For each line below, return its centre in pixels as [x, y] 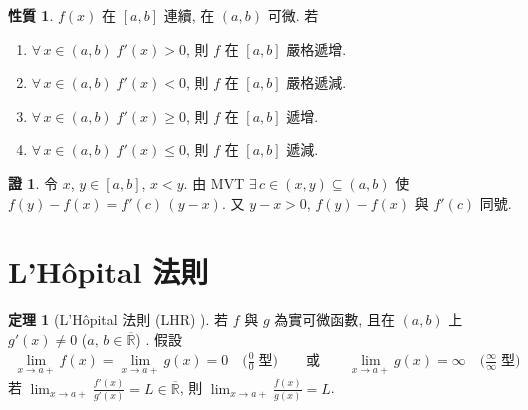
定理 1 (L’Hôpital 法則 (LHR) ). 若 [118, 319]
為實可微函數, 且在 [334, 319]
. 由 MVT [214, 182]
